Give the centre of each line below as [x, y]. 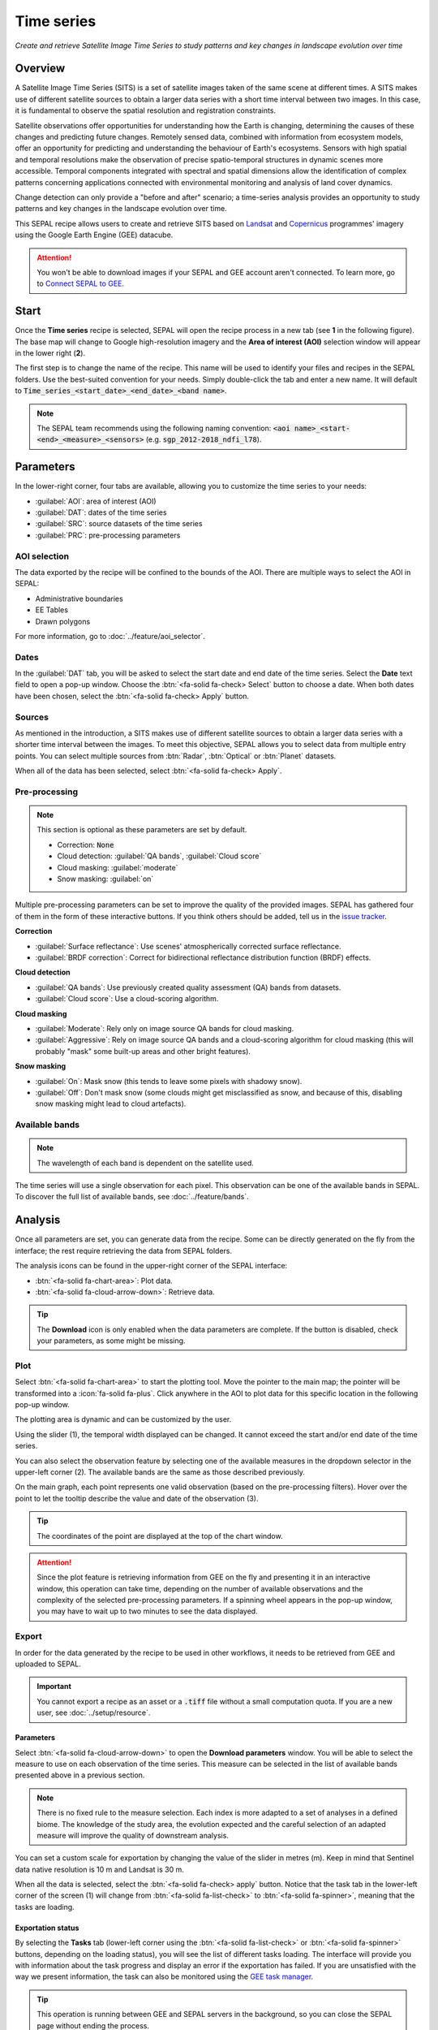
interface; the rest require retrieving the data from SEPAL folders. [124, 1250]
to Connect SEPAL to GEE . [81, 283]
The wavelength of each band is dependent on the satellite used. [146, 1163]
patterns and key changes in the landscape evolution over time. [121, 209]
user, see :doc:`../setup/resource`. [94, 1713]
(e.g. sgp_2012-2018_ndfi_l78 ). [204, 439]
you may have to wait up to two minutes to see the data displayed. [148, 1611]
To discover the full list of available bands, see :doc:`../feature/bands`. [132, 1197]
